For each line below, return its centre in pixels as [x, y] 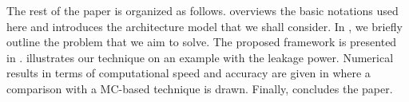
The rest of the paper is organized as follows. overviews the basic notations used [203, 10]
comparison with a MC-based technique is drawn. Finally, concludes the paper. [200, 88]
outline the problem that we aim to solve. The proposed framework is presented [202, 42]
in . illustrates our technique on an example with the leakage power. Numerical [200, 57]
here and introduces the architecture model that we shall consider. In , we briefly [204, 26]
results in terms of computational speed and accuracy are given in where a [189, 73]
